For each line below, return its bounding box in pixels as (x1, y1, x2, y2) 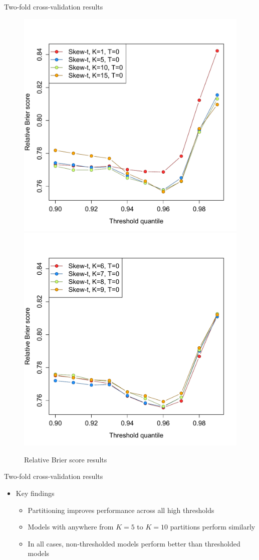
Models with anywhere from (28, 521, 114, 532)
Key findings (16, 487, 55, 498)
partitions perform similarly (170, 521, 255, 532)
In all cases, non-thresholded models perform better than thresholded (28, 538, 240, 548)
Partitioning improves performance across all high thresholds (28, 504, 214, 515)
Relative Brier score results (24, 454, 107, 464)
